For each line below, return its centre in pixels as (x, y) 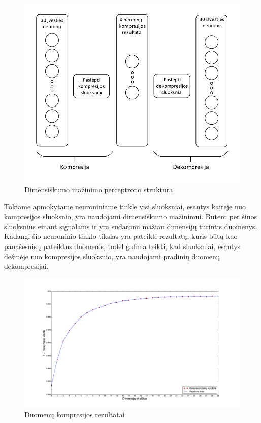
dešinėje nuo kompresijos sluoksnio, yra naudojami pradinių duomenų (112, 256)
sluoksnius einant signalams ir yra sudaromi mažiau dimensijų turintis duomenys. (131, 226)
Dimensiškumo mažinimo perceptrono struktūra (99, 189)
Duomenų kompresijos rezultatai (75, 414)
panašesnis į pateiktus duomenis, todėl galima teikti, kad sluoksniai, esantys (122, 246)
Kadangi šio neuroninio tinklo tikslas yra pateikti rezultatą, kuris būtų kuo (121, 236)
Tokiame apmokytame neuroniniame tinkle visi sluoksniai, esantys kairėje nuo (125, 206)
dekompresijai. (26, 266)
